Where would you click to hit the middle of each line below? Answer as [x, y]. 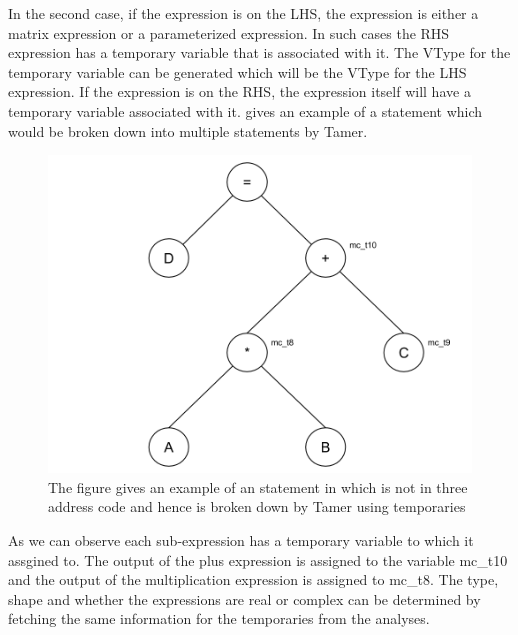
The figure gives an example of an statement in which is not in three [258, 486]
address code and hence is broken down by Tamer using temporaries [257, 506]
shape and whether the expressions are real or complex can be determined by [244, 598]
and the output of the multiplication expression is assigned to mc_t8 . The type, [253, 579]
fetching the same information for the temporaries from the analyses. [219, 618]
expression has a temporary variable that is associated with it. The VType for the [259, 52]
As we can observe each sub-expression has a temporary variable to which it [241, 539]
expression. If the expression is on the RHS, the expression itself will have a [239, 91]
